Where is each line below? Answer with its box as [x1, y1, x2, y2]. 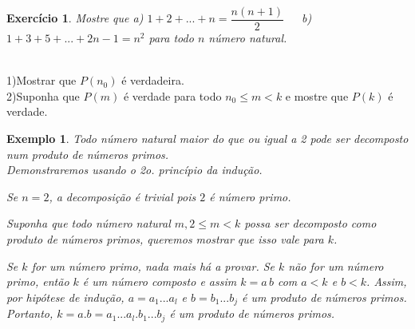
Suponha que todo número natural [6, 215, 171, 232]
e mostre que [285, 87, 349, 104]
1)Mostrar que [6, 72, 77, 89]
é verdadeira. [121, 72, 184, 89]
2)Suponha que [6, 87, 80, 104]
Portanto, [6, 305, 53, 322]
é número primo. [209, 188, 291, 204]
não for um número [288, 257, 384, 274]
